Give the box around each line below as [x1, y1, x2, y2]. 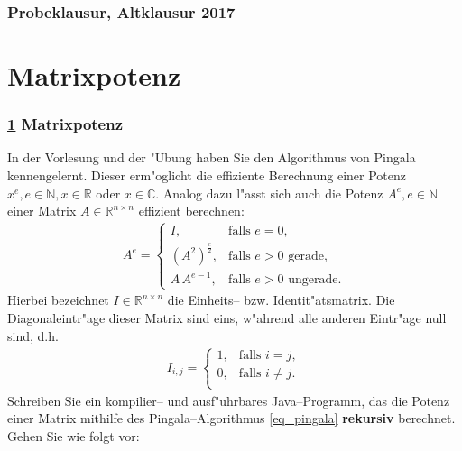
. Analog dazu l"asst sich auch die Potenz [155, 183, 383, 202]
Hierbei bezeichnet [7, 290, 109, 309]
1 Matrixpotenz [7, 113, 124, 135]
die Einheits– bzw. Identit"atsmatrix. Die [167, 290, 395, 309]
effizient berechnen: [138, 201, 245, 220]
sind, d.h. [7, 326, 59, 345]
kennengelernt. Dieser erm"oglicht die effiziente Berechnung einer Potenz [7, 166, 406, 185]
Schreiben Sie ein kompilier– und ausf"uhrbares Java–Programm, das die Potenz [7, 391, 450, 410]
